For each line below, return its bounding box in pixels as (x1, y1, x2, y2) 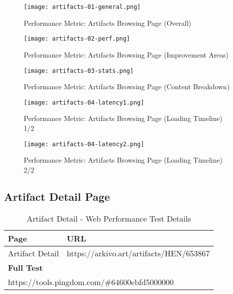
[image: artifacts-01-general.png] (24, 3, 141, 10)
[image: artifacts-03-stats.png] (24, 67, 134, 74)
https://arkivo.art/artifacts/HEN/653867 (66, 247, 210, 259)
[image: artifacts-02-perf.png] (24, 35, 130, 43)
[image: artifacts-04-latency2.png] (24, 140, 144, 148)
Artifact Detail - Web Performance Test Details (26, 212, 191, 224)
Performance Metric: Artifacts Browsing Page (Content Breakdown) (24, 81, 230, 92)
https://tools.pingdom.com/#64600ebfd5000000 (8, 276, 174, 288)
